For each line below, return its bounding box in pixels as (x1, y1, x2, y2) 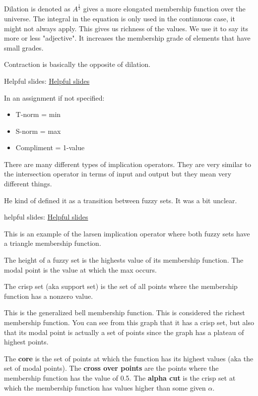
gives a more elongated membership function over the (83, 3, 246, 14)
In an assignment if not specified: (4, 92, 105, 103)
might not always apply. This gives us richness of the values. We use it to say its (4, 23, 248, 33)
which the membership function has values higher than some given (4, 382, 206, 393)
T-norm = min (15, 109, 61, 119)
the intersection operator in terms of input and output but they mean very (4, 169, 232, 179)
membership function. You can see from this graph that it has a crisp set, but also (4, 317, 254, 328)
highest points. (4, 337, 49, 347)
